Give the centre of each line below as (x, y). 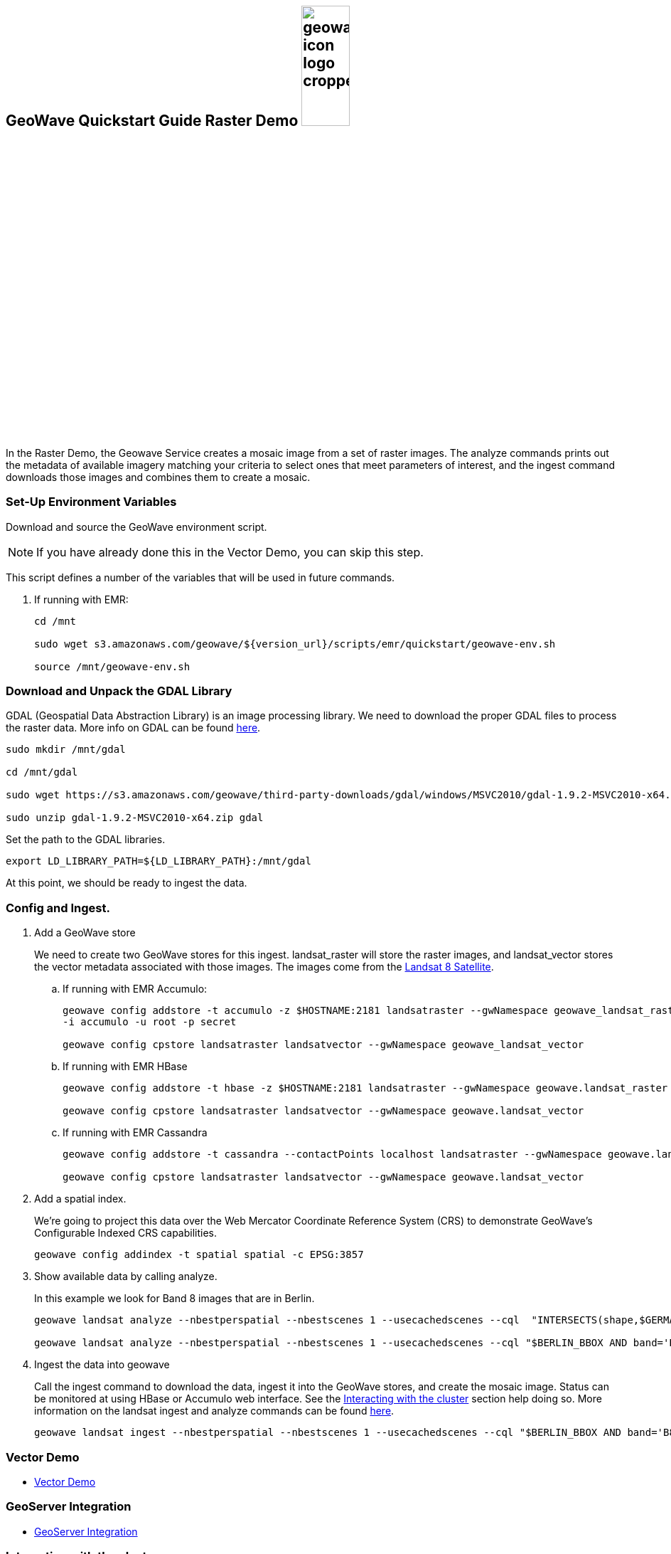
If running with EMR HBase (125, 1067)
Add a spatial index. (80, 1199)
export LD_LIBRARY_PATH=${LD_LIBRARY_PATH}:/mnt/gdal (159, 861)
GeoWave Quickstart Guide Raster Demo (152, 120)
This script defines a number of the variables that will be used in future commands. (200, 577)
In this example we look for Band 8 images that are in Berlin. (175, 1299)
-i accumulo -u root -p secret (150, 1022)
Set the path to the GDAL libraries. (86, 840)
